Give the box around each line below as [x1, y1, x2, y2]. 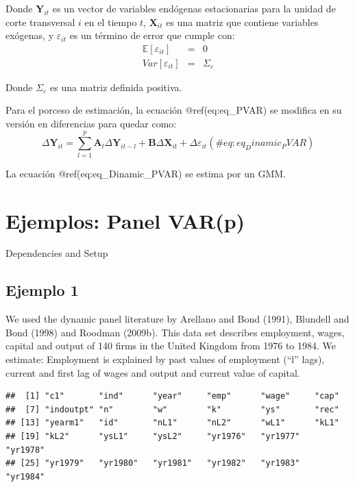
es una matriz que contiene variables [166, 14, 319, 29]
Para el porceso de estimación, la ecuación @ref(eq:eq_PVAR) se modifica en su [5, 103, 342, 117]
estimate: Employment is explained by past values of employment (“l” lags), [5, 352, 325, 366]
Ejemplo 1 [5, 279, 79, 301]
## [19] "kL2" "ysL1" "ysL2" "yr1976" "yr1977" [5, 432, 300, 442]
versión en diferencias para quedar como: [5, 116, 177, 131]
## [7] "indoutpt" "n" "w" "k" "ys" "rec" [5, 404, 339, 414]
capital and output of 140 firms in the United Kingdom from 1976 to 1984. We [5, 338, 336, 353]
